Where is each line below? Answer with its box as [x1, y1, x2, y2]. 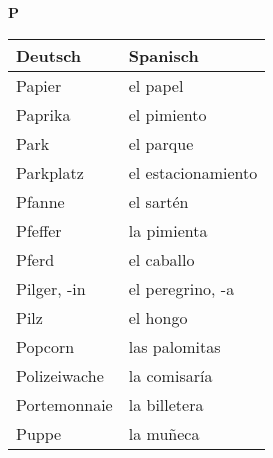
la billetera [128, 392, 204, 416]
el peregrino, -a [128, 276, 235, 300]
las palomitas [128, 334, 221, 358]
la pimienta [128, 218, 208, 242]
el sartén [128, 189, 189, 213]
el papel [128, 73, 184, 97]
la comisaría [128, 363, 213, 387]
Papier [16, 73, 62, 97]
